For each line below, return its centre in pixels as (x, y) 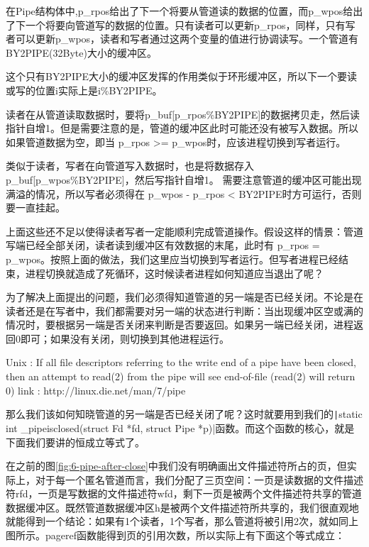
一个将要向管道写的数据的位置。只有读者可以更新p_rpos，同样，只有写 (190, 24)
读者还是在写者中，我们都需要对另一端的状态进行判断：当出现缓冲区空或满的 (184, 310)
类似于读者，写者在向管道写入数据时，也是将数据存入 (130, 166)
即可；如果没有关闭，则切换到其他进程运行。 (125, 338)
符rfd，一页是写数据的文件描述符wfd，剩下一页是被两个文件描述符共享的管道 (184, 493)
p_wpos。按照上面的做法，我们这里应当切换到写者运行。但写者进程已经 (172, 259)
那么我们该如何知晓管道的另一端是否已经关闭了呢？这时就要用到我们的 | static (184, 414)
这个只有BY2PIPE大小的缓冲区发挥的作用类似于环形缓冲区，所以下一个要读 (182, 76)
